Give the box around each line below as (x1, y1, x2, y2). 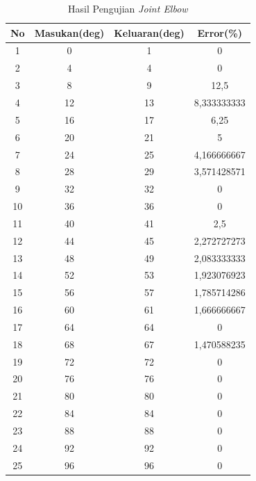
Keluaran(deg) (114, 25, 185, 40)
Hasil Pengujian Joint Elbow (68, 1, 188, 15)
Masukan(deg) (34, 25, 105, 40)
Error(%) (197, 25, 242, 40)
